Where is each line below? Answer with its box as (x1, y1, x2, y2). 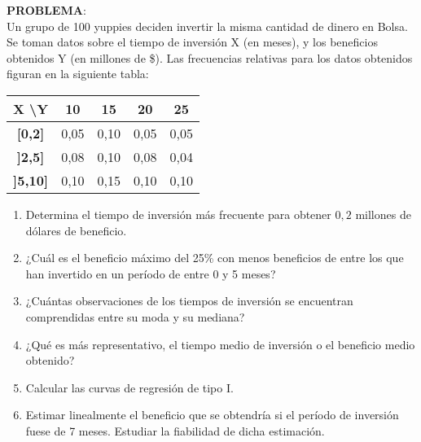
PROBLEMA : (7, 2, 86, 18)
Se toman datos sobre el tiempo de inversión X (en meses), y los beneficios (7, 33, 378, 50)
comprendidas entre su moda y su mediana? (25, 308, 245, 325)
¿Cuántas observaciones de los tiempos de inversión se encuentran (25, 292, 353, 309)
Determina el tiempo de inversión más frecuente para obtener (25, 205, 331, 222)
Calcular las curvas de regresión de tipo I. (25, 379, 234, 396)
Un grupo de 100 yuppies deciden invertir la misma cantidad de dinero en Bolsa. (7, 17, 408, 34)
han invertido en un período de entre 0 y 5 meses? (25, 265, 276, 282)
